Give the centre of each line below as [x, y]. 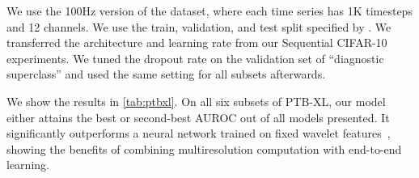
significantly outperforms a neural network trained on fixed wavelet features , [199, 133]
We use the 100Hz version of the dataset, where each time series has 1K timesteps [209, 11]
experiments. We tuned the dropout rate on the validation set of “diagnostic [195, 58]
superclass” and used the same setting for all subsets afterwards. [166, 74]
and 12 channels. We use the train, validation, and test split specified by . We [199, 26]
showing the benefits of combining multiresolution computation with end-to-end [204, 148]
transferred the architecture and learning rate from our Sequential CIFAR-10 [197, 42]
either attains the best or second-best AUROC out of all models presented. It [198, 117]
